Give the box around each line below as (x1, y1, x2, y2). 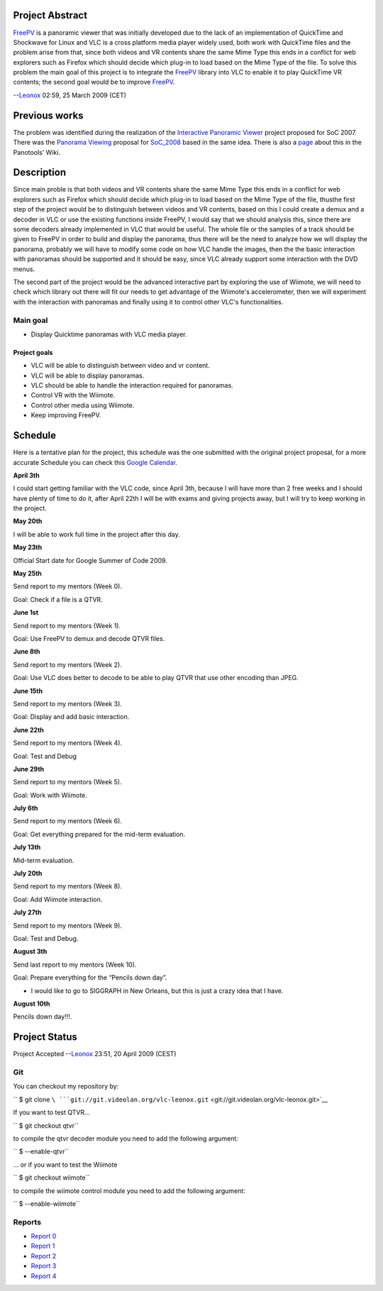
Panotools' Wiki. (13, 148, 60, 156)
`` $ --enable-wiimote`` (13, 1199, 81, 1208)
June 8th (13, 647, 40, 656)
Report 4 (30, 1271, 57, 1280)
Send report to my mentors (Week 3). (13, 699, 122, 708)
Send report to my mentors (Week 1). (13, 621, 121, 630)
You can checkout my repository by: (13, 1082, 119, 1091)
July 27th (13, 908, 42, 917)
